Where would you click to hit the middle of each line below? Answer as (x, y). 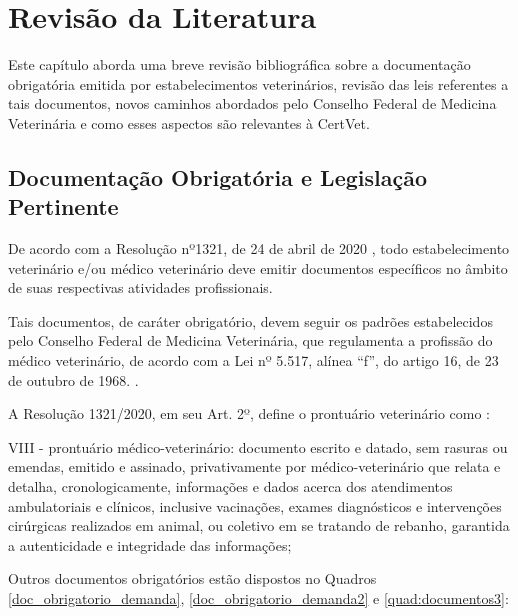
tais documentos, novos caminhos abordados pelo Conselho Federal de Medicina (252, 103)
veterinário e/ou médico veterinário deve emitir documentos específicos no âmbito (258, 267)
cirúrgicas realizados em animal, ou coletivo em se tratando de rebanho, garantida (259, 525)
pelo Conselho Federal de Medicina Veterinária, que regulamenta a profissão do (250, 340)
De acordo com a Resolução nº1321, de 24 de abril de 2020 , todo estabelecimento (259, 248)
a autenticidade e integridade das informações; (150, 544)
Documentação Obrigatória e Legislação (217, 176)
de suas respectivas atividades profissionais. (140, 287)
